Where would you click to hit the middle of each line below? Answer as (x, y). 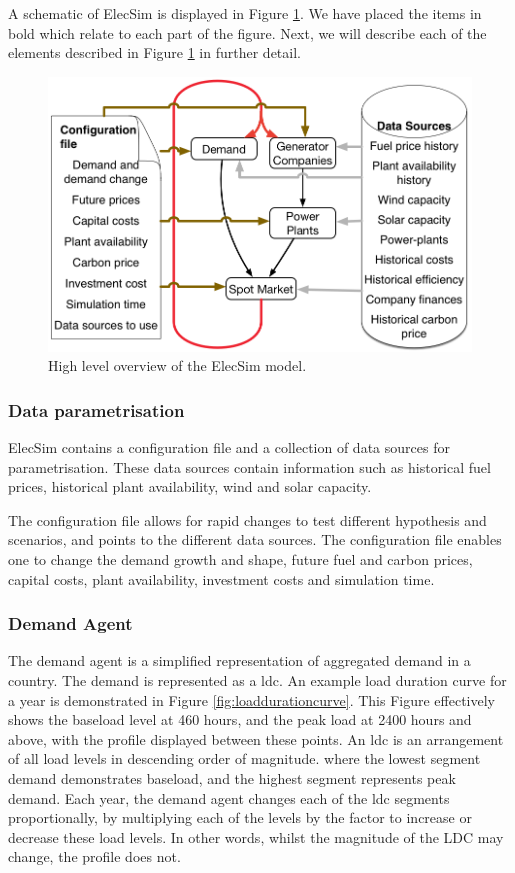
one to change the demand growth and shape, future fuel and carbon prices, (240, 559)
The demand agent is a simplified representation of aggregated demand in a (239, 660)
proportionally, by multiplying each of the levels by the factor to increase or (240, 817)
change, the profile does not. (94, 856)
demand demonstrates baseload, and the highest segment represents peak (232, 778)
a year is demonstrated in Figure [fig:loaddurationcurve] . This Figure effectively (252, 699)
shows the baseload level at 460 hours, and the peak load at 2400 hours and (240, 719)
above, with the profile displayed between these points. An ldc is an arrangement (256, 738)
